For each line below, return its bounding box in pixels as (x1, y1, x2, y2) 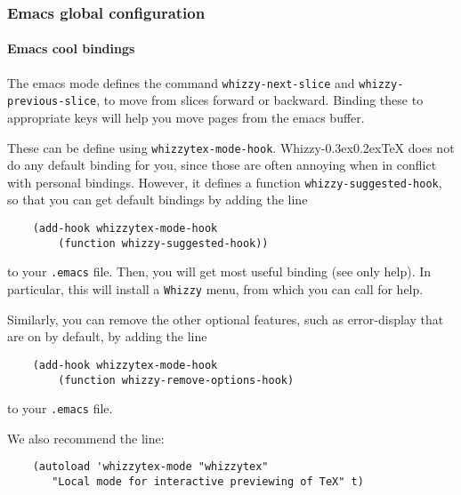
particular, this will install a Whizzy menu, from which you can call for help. (7, 280, 424, 299)
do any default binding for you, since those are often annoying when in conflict (7, 156, 437, 174)
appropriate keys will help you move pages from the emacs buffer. (7, 108, 365, 126)
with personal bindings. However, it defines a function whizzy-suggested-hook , (7, 172, 442, 191)
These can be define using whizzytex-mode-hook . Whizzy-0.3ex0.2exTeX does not (7, 138, 455, 156)
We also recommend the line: (7, 428, 165, 447)
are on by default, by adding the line (7, 327, 207, 346)
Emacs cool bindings (7, 39, 135, 58)
